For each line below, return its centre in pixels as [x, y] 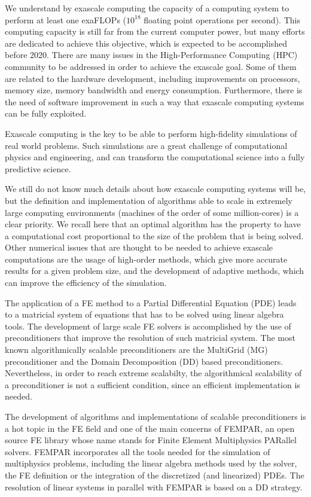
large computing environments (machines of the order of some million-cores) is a [152, 212]
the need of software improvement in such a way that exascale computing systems [155, 101]
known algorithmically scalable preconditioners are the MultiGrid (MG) [136, 350]
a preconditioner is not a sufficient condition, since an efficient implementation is [153, 384]
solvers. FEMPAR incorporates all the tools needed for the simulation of [138, 451]
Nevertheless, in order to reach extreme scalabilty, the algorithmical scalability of [153, 373]
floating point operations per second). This [222, 19]
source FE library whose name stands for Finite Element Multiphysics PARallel [151, 440]
